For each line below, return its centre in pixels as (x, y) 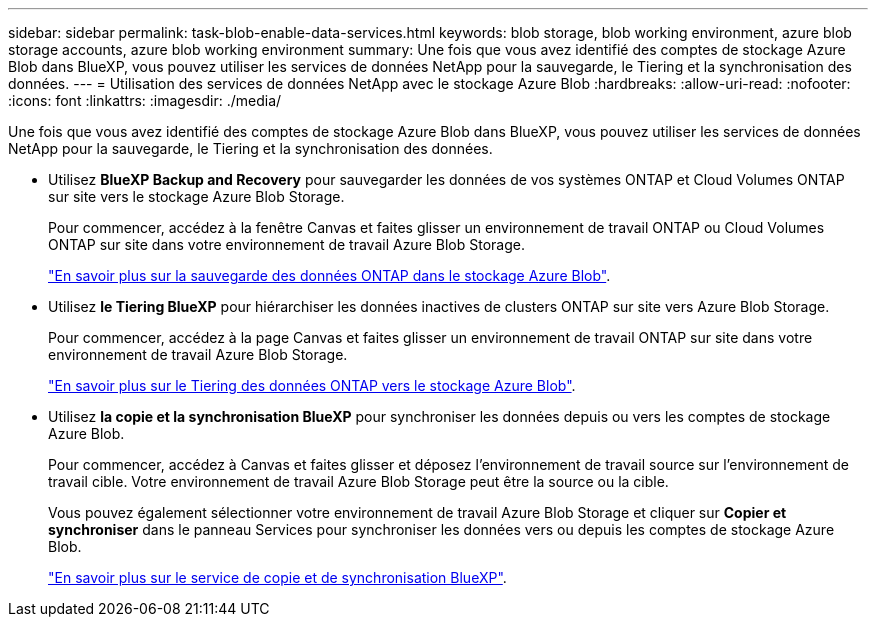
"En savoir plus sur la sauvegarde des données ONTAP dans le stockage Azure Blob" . (329, 275)
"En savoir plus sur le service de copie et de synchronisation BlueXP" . (277, 577)
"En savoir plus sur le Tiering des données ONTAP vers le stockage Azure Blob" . (312, 385)
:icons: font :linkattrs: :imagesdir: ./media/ (145, 100)
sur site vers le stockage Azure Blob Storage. (196, 196)
